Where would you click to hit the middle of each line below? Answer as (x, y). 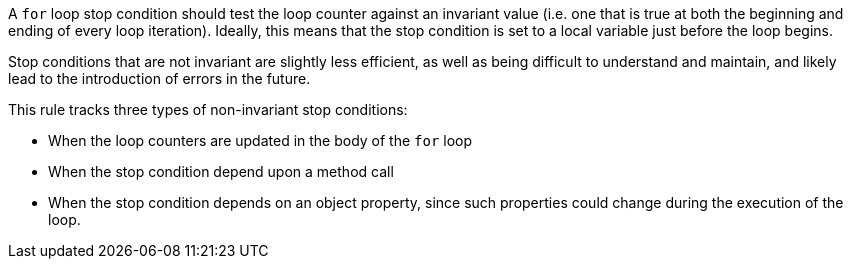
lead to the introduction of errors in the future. (159, 78)
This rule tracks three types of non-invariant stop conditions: (208, 109)
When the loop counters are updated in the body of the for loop (260, 140)
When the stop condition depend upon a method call (221, 171)
